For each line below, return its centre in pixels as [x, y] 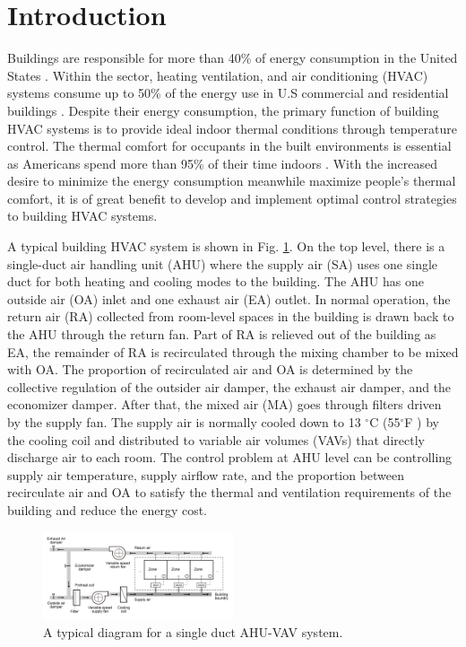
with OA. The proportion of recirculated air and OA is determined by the [210, 369]
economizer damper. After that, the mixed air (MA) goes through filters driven [224, 404]
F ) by [422, 422]
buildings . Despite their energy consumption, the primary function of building [223, 110]
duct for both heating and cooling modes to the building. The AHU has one [216, 281]
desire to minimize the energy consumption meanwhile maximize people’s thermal [232, 181]
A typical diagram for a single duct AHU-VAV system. [193, 631]
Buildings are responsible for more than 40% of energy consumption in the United [233, 58]
